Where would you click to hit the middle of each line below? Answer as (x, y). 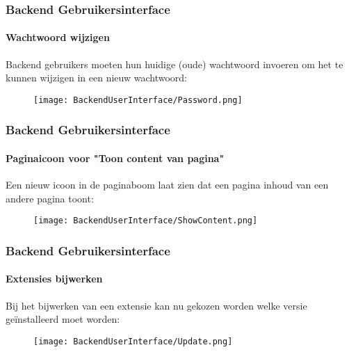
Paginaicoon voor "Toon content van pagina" (115, 158)
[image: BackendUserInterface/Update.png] (133, 341)
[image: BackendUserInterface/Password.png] (138, 100)
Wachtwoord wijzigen (58, 37)
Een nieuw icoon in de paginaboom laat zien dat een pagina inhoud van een (167, 185)
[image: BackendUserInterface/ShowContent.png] (146, 221)
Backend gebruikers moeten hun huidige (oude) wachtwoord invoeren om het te (174, 64)
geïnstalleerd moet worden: (63, 319)
